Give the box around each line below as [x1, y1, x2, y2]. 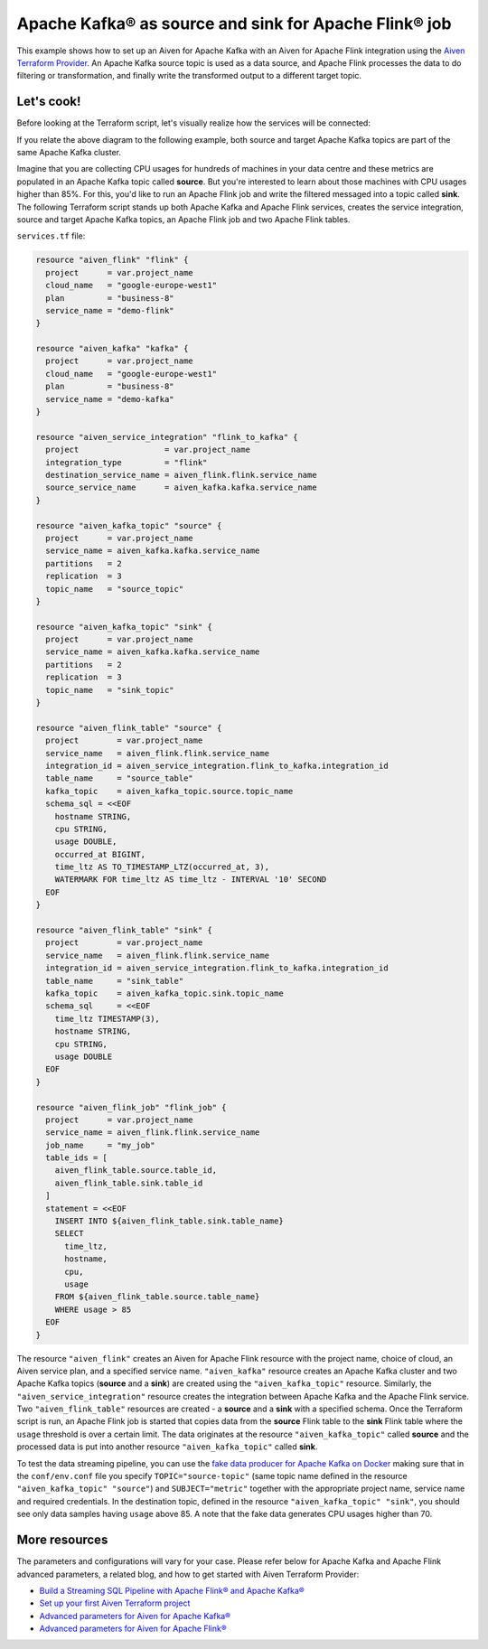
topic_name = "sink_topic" [45, 685, 175, 695]
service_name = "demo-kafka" [45, 394, 175, 404]
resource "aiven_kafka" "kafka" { [35, 343, 189, 354]
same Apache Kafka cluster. [16, 147, 122, 158]
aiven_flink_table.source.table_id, [54, 1166, 217, 1176]
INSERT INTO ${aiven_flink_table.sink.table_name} [54, 1216, 284, 1226]
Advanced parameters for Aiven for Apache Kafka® [39, 1610, 230, 1621]
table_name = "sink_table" [45, 976, 184, 986]
